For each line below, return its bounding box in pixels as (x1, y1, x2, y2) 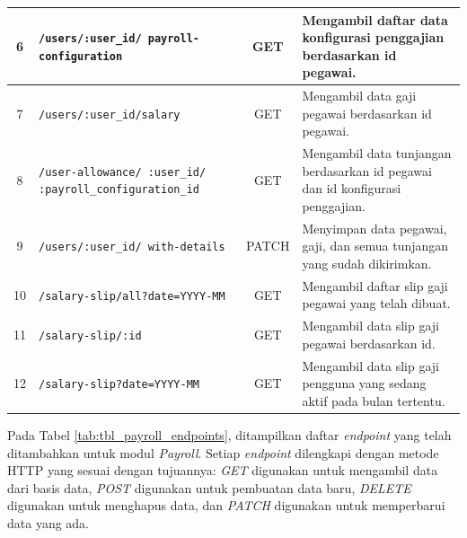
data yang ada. (7, 513, 90, 532)
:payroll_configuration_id (39, 183, 199, 197)
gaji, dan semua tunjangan (302, 236, 449, 255)
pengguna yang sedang (302, 374, 427, 392)
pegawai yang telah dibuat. (302, 294, 451, 313)
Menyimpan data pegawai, (302, 218, 447, 237)
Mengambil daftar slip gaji (302, 276, 448, 295)
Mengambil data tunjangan (302, 144, 452, 163)
